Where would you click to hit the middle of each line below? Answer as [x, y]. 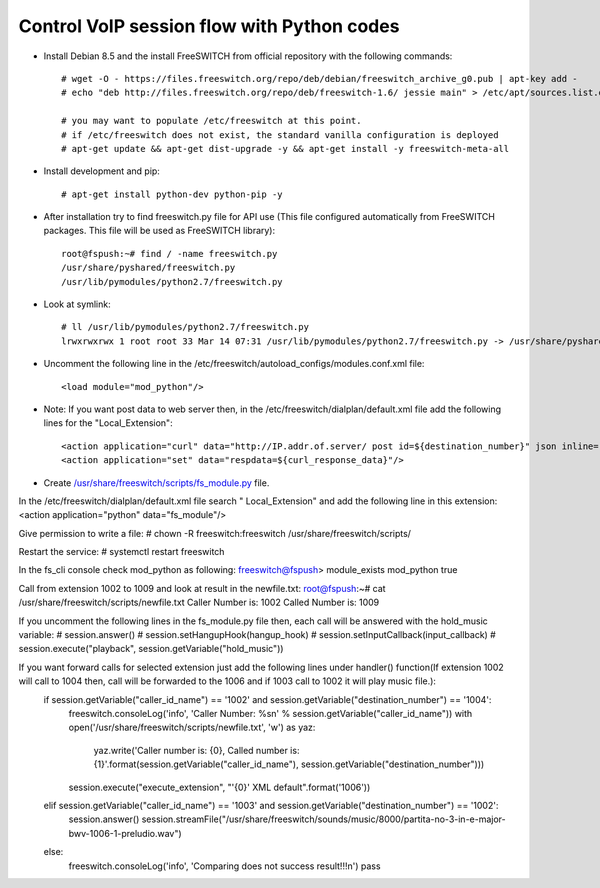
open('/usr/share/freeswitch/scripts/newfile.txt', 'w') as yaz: [192, 727]
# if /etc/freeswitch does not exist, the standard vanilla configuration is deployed [280, 134]
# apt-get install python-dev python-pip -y [172, 194]
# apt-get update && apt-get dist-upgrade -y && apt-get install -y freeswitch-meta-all [285, 148]
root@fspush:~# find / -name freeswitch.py [169, 253]
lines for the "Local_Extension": [108, 423]
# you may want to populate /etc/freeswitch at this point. [211, 121]
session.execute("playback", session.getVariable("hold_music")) [151, 649]
